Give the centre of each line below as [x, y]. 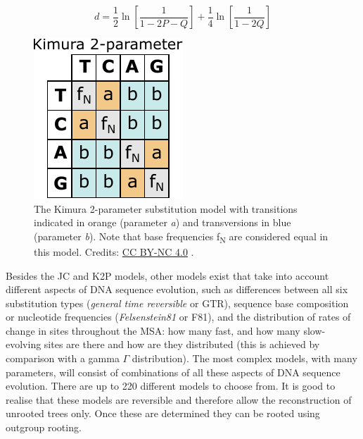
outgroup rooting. [44, 427]
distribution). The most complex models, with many [244, 358]
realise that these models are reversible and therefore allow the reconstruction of [179, 399]
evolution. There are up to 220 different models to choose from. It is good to [171, 386]
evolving [24, 344]
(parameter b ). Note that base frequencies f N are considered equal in [181, 237]
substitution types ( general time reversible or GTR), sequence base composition [177, 303]
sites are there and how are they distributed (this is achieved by [182, 344]
